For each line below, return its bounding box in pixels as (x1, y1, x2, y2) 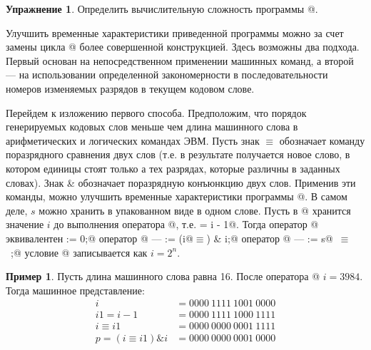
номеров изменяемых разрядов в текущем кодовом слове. (6, 81, 255, 96)
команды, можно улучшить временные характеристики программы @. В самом (6, 189, 347, 204)
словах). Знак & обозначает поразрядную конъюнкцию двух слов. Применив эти (6, 175, 356, 190)
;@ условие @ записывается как (10, 245, 148, 259)
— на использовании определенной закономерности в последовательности (6, 67, 328, 82)
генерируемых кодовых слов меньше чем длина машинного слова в (6, 119, 298, 134)
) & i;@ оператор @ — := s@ (206, 230, 333, 245)
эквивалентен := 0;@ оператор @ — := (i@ (6, 230, 193, 245)
